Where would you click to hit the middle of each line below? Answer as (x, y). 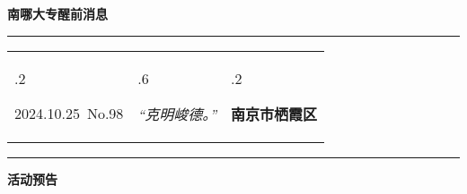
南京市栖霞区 (274, 114)
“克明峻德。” (177, 114)
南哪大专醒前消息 (57, 13)
